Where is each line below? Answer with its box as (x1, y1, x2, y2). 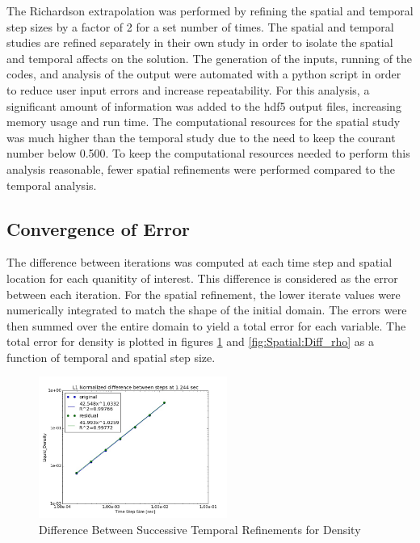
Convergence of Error (6, 216, 191, 241)
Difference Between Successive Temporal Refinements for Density (39, 520, 361, 537)
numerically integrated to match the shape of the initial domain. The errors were (6, 301, 407, 318)
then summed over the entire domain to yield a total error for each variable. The (6, 317, 406, 334)
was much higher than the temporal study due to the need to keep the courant (6, 128, 396, 145)
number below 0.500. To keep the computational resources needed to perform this (6, 145, 410, 162)
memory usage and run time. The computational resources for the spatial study (6, 113, 401, 130)
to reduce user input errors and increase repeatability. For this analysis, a (6, 81, 370, 98)
